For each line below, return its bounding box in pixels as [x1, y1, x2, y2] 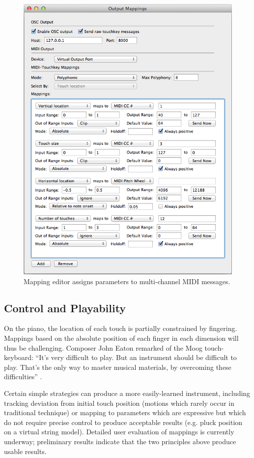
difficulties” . [4, 371, 42, 382]
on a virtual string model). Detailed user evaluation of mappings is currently [4, 426, 234, 437]
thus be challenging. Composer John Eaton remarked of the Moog [4, 342, 202, 353]
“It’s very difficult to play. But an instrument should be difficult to [35, 352, 237, 362]
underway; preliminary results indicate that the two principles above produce [4, 436, 236, 446]
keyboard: [4, 352, 33, 362]
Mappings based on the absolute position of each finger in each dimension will [4, 333, 239, 343]
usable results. [4, 446, 47, 456]
